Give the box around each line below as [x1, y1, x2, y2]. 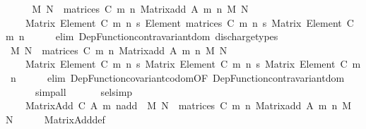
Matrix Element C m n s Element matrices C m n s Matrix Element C [25, 15, 354, 30]
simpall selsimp [35, 84, 133, 99]
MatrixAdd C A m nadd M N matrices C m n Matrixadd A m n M [25, 98, 352, 113]
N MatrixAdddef [6, 111, 105, 126]
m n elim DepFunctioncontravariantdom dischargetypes [6, 29, 278, 44]
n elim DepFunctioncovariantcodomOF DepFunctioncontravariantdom [10, 70, 345, 85]
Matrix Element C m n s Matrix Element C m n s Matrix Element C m [25, 56, 361, 71]
